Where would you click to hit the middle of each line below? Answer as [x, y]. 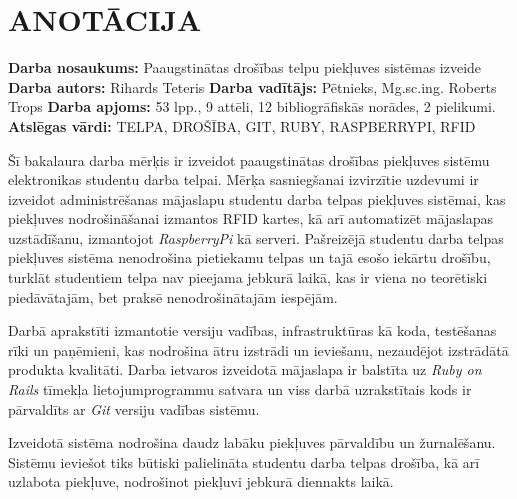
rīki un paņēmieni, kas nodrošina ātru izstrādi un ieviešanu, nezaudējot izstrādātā [258, 349]
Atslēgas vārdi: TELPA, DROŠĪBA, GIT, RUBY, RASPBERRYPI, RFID [242, 125]
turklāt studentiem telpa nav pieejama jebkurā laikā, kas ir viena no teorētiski [248, 277]
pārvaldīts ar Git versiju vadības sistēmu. [134, 408]
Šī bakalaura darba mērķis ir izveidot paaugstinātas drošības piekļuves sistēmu [249, 159]
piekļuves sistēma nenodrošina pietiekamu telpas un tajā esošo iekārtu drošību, [249, 257]
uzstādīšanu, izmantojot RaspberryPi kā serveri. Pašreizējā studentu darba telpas [256, 237]
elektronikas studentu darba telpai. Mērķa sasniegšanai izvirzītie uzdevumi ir [243, 179]
